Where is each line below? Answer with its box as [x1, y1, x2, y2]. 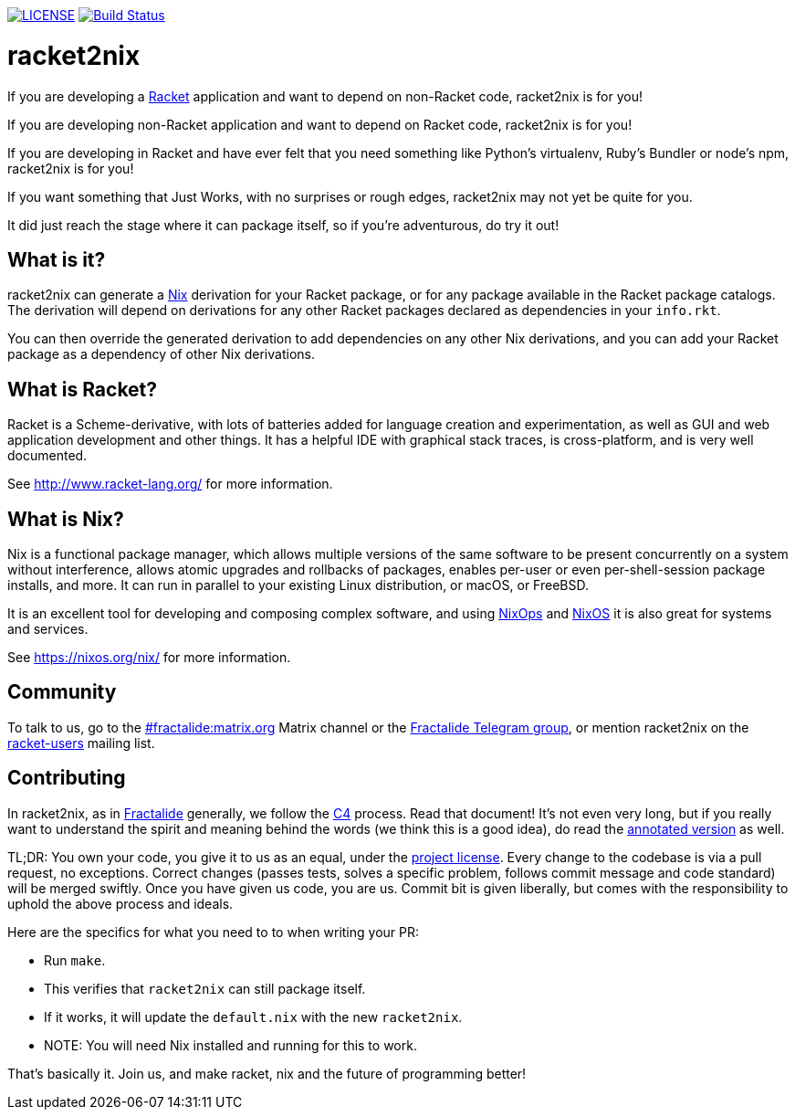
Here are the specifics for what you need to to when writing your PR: [7, 923, 420, 940]
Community [7, 680, 117, 704]
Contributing [7, 766, 126, 790]
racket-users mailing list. [7, 734, 155, 751]
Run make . [44, 952, 106, 968]
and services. [7, 621, 89, 638]
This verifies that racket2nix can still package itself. [44, 980, 366, 996]
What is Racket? [7, 377, 158, 401]
